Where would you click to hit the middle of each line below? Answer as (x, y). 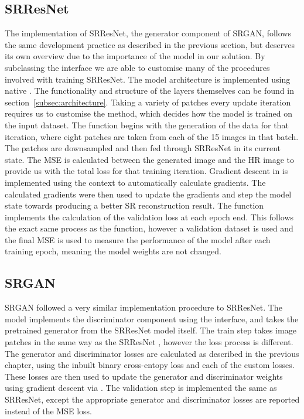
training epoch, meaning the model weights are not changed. (113, 251)
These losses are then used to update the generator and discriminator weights (144, 376)
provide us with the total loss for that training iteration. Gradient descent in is (146, 171)
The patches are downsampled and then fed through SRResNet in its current (143, 148)
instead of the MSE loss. (48, 411)
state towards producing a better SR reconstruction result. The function (134, 205)
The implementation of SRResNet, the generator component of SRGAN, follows (148, 33)
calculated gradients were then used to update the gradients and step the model (148, 194)
